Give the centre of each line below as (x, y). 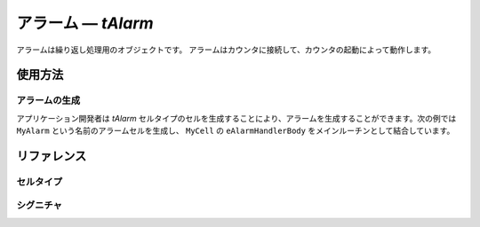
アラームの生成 (48, 100)
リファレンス (52, 156)
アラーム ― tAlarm (85, 23)
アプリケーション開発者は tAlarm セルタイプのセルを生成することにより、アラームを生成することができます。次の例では (236, 118)
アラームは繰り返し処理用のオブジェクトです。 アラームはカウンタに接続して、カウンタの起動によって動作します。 (226, 50)
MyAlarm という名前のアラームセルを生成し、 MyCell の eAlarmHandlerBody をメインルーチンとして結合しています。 (236, 131)
